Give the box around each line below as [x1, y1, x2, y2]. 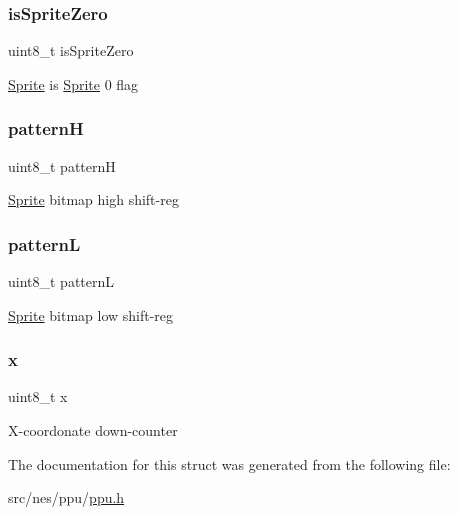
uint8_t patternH [8, 155, 116, 176]
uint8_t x [8, 386, 68, 407]
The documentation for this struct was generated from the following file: [8, 453, 451, 474]
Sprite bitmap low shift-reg [8, 304, 174, 325]
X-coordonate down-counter [8, 420, 178, 441]
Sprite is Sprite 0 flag [8, 73, 139, 94]
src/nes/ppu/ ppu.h [8, 487, 125, 508]
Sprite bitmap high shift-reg [8, 189, 179, 210]
